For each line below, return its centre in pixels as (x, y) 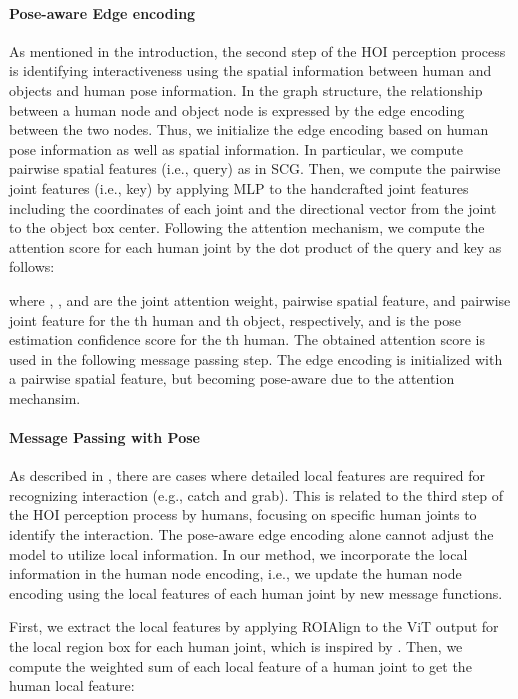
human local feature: (72, 685)
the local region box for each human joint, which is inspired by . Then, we (236, 646)
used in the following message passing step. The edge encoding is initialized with (256, 358)
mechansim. (45, 397)
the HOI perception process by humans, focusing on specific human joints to (243, 514)
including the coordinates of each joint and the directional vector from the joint (253, 207)
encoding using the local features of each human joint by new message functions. (256, 592)
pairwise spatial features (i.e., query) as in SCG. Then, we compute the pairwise (255, 168)
